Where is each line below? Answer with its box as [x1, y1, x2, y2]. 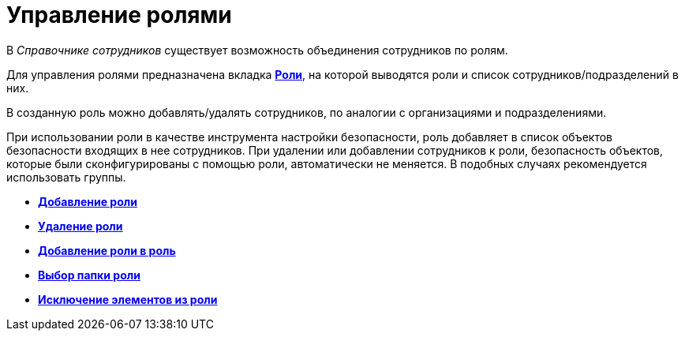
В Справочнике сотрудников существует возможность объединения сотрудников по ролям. [6, 43, 508, 57]
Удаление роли [38, 219, 123, 233]
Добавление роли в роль [38, 243, 176, 257]
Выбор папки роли [38, 268, 140, 282]
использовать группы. [6, 170, 126, 184]
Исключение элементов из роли [38, 292, 218, 306]
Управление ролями [6, 2, 232, 28]
